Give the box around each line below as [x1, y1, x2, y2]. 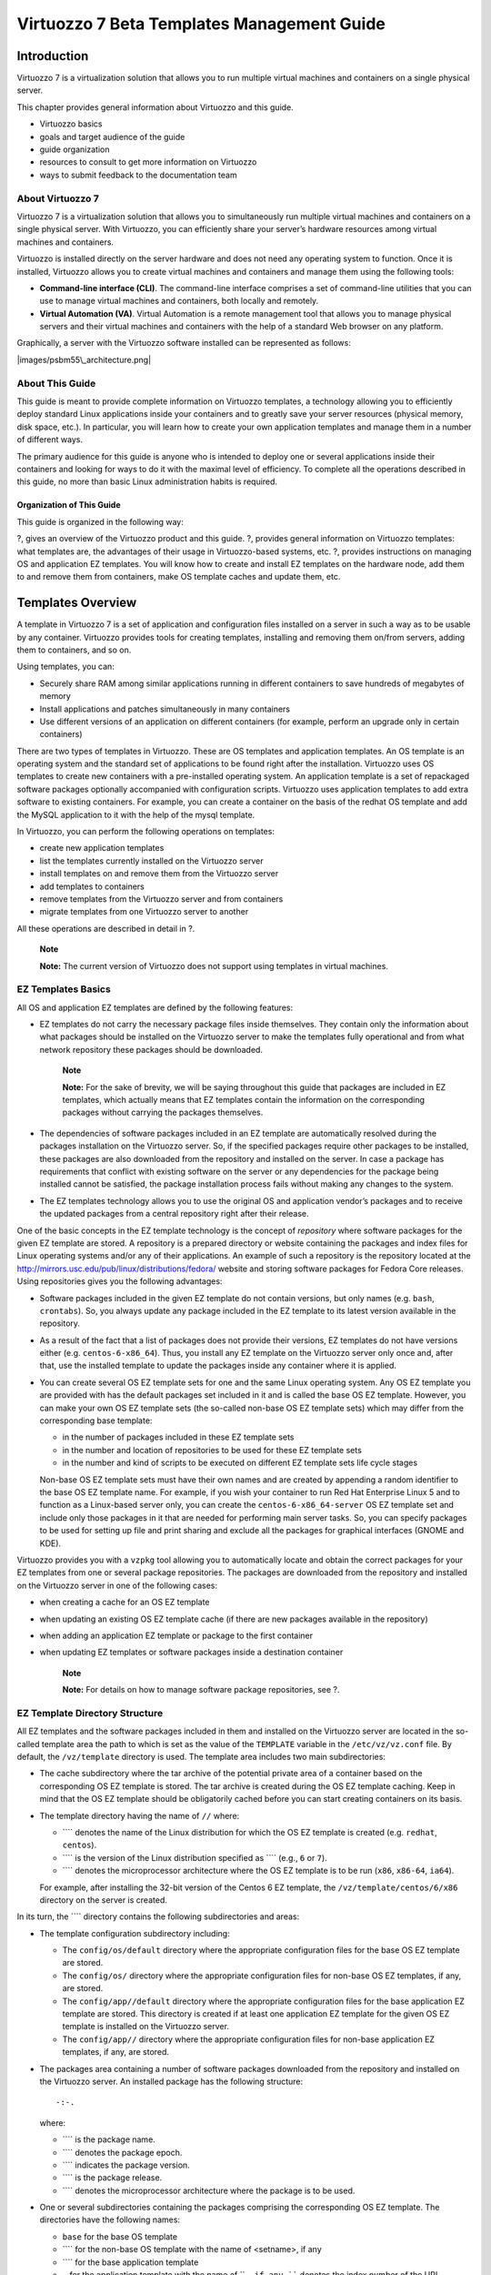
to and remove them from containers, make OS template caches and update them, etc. [16, 571, 341, 582]
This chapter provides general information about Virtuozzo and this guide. [16, 101, 295, 113]
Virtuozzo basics [39, 118, 103, 129]
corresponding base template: [39, 1415, 153, 1426]
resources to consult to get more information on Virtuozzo [39, 157, 257, 167]
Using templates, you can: [16, 661, 115, 672]
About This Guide [16, 377, 96, 389]
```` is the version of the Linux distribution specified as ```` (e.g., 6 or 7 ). [62, 1852, 327, 1863]
